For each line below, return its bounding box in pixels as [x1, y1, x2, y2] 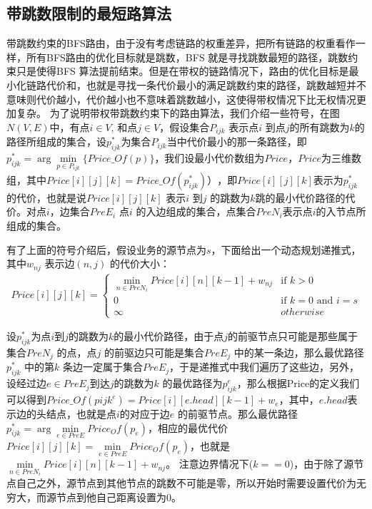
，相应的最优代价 [148, 420, 228, 435]
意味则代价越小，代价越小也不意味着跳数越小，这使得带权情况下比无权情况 [6, 91, 356, 106]
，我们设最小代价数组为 [154, 150, 265, 165]
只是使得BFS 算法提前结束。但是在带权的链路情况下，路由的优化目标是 [16, 63, 349, 78]
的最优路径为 [162, 376, 223, 391]
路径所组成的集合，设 [6, 134, 106, 149]
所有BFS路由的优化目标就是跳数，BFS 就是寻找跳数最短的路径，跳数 [26, 49, 348, 64]
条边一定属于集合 [63, 359, 144, 374]
